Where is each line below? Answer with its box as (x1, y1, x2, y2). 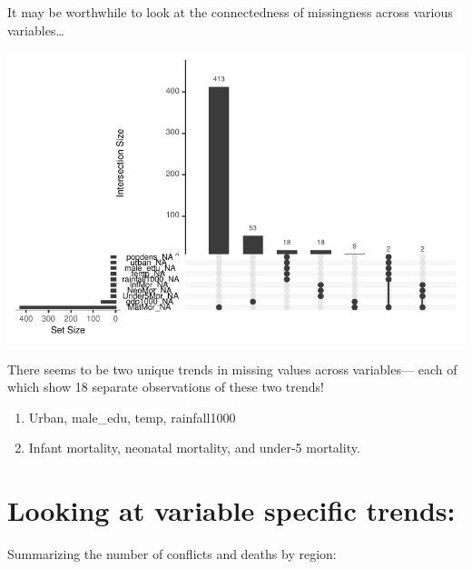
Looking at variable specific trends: (7, 492, 456, 529)
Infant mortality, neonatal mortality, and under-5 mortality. (28, 438, 360, 457)
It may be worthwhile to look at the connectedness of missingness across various (7, 3, 453, 21)
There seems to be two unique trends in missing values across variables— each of (7, 359, 457, 378)
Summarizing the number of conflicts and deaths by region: (7, 544, 337, 563)
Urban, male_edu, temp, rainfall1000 (28, 407, 236, 426)
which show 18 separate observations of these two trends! (7, 377, 324, 396)
